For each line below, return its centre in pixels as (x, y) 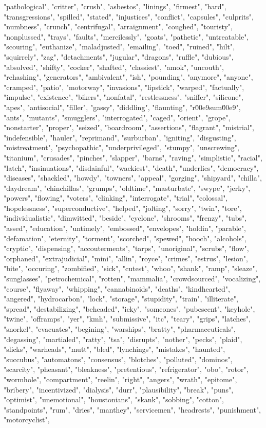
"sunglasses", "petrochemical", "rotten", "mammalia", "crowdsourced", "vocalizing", (132, 279)
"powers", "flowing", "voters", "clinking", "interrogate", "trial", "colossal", (116, 198)
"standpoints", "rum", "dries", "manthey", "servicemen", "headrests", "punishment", (132, 409)
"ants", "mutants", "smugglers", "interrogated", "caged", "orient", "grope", (117, 117)
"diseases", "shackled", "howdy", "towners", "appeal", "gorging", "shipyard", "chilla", (133, 178)
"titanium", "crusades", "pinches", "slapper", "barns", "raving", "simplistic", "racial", (133, 157)
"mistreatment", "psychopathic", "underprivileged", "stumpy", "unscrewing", (121, 147)
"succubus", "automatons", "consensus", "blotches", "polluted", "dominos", (118, 359)
